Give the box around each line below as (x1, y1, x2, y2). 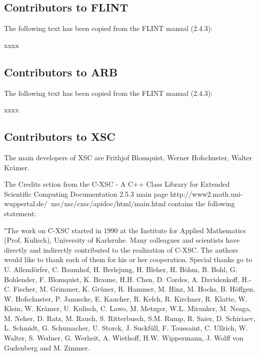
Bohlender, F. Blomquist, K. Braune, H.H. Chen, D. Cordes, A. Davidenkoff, (4, 274, 239, 284)
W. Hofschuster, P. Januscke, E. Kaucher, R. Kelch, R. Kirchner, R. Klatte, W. (4, 293, 247, 304)
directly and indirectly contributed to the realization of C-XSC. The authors (4, 244, 238, 255)
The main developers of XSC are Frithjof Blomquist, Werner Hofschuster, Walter (4, 152, 252, 162)
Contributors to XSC (4, 129, 115, 144)
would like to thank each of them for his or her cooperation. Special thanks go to (4, 254, 252, 265)
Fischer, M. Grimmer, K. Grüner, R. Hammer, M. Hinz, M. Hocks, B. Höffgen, (13, 284, 255, 294)
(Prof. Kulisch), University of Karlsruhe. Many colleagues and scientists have (4, 235, 240, 245)
